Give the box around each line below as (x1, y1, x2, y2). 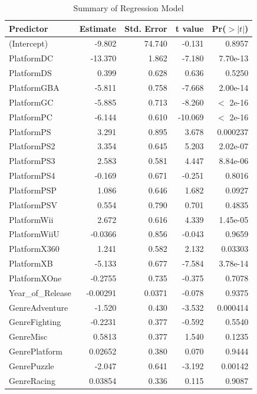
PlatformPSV (9, 198, 58, 211)
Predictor (9, 22, 48, 34)
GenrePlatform (9, 345, 62, 357)
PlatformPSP (9, 183, 57, 196)
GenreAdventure (9, 301, 68, 313)
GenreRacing (9, 374, 55, 386)
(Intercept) (9, 37, 48, 50)
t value (175, 22, 204, 34)
